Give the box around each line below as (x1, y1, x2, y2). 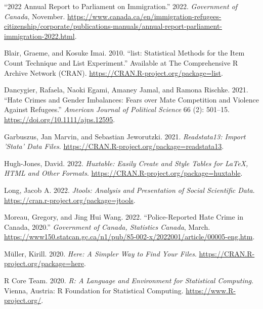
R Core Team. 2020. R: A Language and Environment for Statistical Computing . (4, 275, 253, 286)
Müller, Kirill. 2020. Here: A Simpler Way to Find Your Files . (4, 248, 197, 259)
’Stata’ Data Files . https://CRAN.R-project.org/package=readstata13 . (4, 141, 224, 151)
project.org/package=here (4, 258, 84, 269)
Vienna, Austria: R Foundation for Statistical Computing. (4, 285, 184, 295)
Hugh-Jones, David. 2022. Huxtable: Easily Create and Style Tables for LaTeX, (4, 158, 248, 168)
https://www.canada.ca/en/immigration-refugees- (67, 11, 222, 21)
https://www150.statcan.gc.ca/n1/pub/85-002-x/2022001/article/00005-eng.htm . (4, 231, 255, 242)
